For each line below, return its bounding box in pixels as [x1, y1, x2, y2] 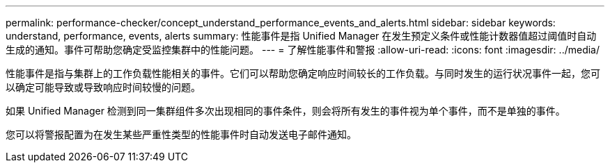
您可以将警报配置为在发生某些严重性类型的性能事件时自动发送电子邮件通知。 [6, 128, 357, 140]
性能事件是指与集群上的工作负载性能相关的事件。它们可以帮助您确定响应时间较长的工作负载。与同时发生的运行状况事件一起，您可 [6, 67, 600, 79]
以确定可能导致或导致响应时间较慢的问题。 [6, 81, 201, 93]
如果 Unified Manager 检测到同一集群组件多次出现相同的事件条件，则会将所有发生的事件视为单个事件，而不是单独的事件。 [6, 105, 565, 117]
